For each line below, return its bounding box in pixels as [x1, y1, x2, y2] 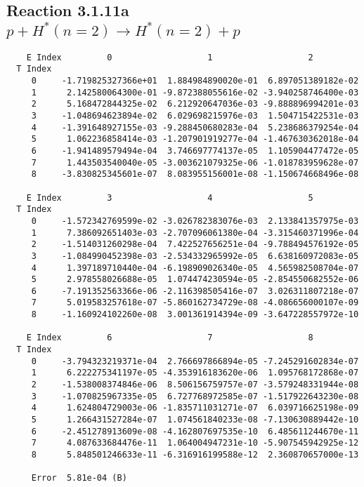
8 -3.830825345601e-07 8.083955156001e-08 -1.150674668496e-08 [31, 169, 359, 180]
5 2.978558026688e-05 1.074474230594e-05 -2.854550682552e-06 [31, 274, 359, 285]
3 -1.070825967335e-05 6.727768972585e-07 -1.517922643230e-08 [31, 391, 359, 401]
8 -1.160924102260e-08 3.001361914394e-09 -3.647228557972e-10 [31, 309, 359, 320]
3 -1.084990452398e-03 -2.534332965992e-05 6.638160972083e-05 [31, 251, 359, 261]
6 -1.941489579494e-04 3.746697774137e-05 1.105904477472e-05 [31, 145, 359, 156]
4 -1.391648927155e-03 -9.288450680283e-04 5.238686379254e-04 [31, 122, 359, 133]
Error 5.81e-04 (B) [31, 473, 127, 483]
